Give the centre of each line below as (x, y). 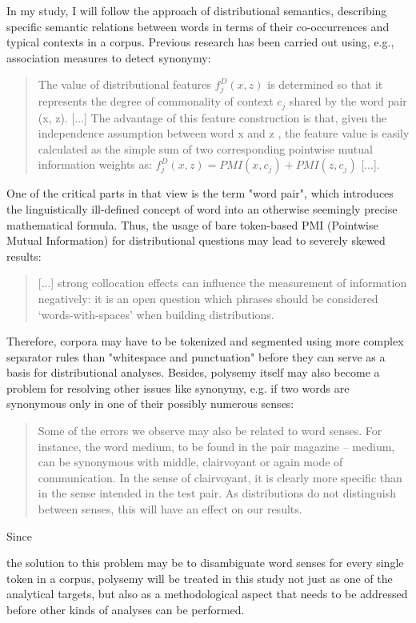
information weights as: (95, 164)
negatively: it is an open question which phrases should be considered (208, 298)
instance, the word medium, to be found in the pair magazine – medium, (216, 446)
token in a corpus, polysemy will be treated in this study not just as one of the (200, 578)
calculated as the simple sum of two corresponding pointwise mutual (205, 148)
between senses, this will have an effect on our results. (170, 509)
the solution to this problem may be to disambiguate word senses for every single (205, 563)
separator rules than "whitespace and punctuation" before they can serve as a (196, 356)
